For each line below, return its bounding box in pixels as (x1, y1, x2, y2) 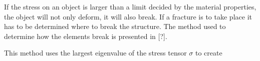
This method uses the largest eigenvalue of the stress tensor (4, 47, 187, 58)
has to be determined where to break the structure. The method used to (4, 21, 226, 31)
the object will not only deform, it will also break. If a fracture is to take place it (4, 11, 252, 21)
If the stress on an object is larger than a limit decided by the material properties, (4, 1, 256, 11)
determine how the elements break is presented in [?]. (4, 30, 167, 41)
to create (195, 47, 222, 58)
